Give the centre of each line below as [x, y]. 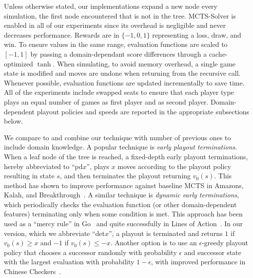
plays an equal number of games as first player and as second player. [106, 101]
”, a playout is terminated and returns [166, 233]
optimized [19, 63]
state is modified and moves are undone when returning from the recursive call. [122, 73]
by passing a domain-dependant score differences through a [119, 53]
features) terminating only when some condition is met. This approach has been [123, 214]
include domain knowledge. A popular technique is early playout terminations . [121, 147]
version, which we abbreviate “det [55, 233]
